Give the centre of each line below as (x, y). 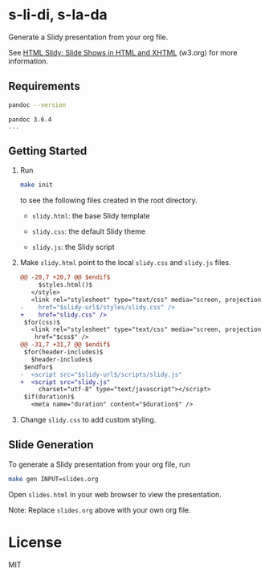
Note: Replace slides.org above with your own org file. (100, 510)
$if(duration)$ (49, 397)
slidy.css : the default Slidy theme (89, 231)
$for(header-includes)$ (63, 352)
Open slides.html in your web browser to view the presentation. (115, 494)
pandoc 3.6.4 (30, 119)
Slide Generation (51, 445)
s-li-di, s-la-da (58, 15)
